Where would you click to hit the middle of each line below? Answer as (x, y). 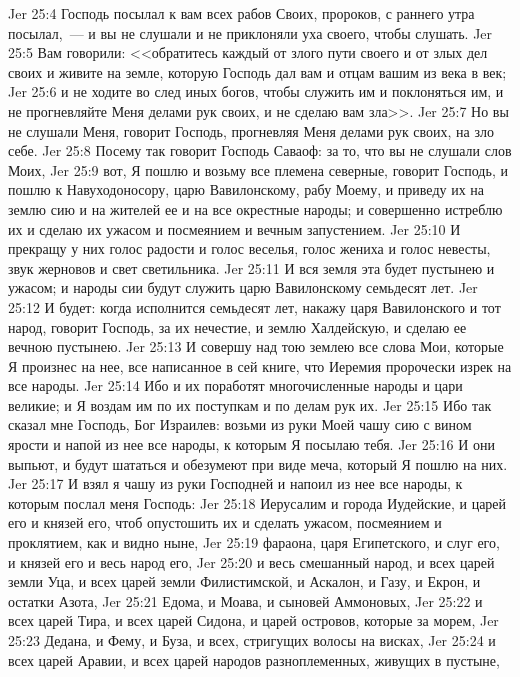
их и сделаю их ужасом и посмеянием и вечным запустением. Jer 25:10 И (234, 228)
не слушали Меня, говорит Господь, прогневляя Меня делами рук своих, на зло (251, 130)
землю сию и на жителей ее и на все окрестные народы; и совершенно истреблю (255, 208)
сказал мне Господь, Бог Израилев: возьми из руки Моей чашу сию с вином (240, 424)
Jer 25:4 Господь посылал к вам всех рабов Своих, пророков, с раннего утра (241, 13)
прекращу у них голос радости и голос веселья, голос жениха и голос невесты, (249, 248)
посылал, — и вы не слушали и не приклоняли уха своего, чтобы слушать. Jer (250, 32)
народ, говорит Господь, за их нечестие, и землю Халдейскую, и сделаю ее (237, 326)
